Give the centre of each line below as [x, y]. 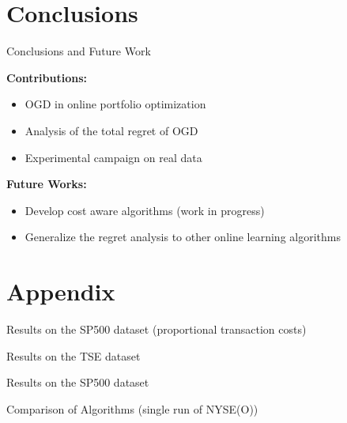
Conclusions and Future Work [79, 51]
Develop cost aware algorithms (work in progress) [145, 210]
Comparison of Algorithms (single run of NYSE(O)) [132, 408]
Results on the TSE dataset [74, 355]
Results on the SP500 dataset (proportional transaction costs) [157, 329]
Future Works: [47, 184]
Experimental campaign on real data [113, 157]
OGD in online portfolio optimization [115, 104]
